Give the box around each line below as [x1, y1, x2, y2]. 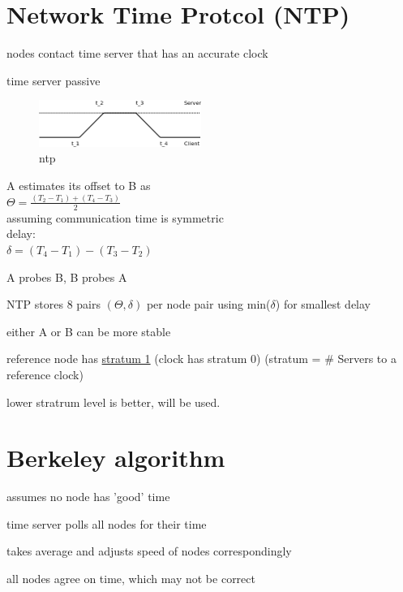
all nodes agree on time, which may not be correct [6, 570, 255, 587]
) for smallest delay [275, 296, 371, 313]
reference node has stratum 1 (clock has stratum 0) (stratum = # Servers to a [6, 350, 397, 367]
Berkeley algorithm [6, 441, 225, 474]
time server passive [6, 71, 101, 89]
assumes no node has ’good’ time [6, 488, 170, 505]
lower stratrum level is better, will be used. [6, 393, 221, 410]
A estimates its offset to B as [6, 177, 151, 194]
